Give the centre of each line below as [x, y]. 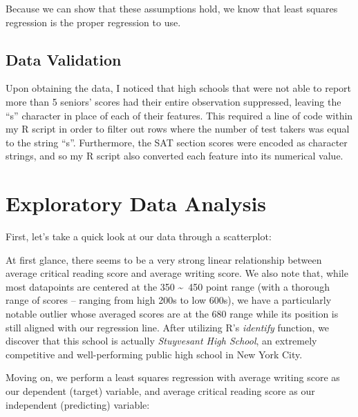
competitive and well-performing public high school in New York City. [154, 354]
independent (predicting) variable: [78, 404]
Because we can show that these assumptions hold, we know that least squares [172, 8]
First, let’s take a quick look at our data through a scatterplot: [139, 236]
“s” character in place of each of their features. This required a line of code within [179, 115]
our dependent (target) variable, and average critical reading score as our [160, 391]
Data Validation [64, 59]
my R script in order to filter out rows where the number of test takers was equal [178, 129]
